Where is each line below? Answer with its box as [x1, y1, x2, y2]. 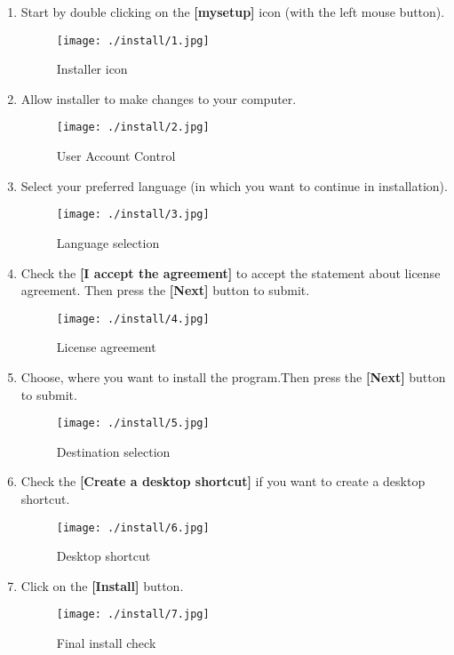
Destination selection [56, 442, 171, 460]
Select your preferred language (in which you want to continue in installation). [20, 176, 448, 195]
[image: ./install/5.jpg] [56, 417, 210, 430]
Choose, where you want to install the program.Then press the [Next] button [20, 367, 446, 386]
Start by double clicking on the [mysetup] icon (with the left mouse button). [20, 3, 445, 20]
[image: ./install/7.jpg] [56, 608, 210, 621]
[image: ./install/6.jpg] [56, 521, 210, 534]
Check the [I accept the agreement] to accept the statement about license [20, 263, 441, 282]
